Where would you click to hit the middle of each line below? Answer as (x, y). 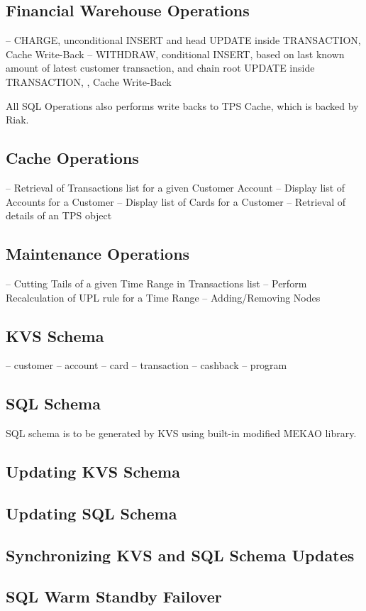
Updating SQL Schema (91, 513)
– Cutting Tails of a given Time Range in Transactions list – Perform (156, 283)
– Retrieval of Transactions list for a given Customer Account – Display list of (176, 187)
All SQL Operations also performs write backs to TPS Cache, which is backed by (182, 105)
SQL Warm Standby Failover (114, 596)
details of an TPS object (59, 215)
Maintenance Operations (98, 254)
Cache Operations (72, 158)
